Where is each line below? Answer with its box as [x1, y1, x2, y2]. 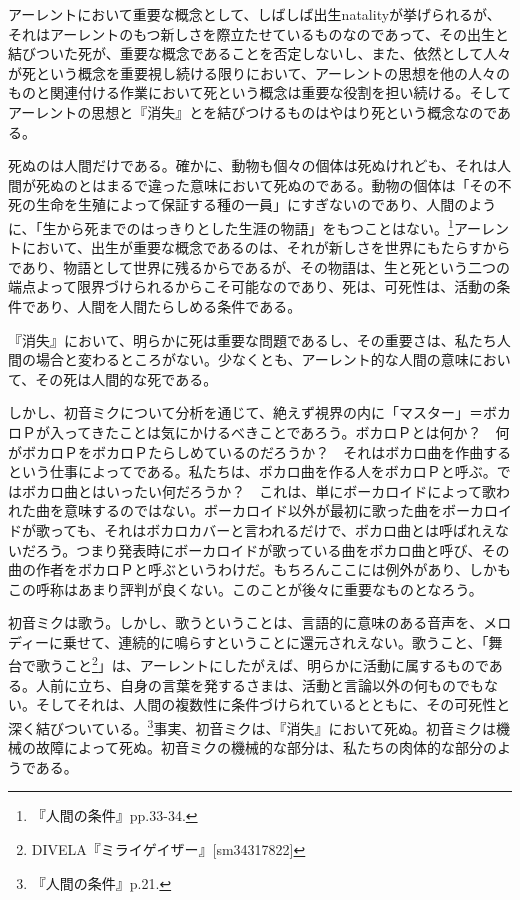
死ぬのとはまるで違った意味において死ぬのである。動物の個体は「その [35, 174, 498, 195]
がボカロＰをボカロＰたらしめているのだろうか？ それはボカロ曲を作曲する [8, 441, 512, 462]
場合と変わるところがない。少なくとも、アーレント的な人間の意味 [35, 349, 469, 370]
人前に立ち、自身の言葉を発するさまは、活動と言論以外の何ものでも [35, 674, 484, 695]
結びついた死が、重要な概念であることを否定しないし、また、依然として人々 [8, 43, 512, 64]
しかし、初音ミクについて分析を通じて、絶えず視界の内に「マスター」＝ [8, 402, 483, 423]
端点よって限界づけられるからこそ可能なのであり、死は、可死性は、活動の [8, 276, 497, 297]
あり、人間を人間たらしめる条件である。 [35, 295, 302, 316]
